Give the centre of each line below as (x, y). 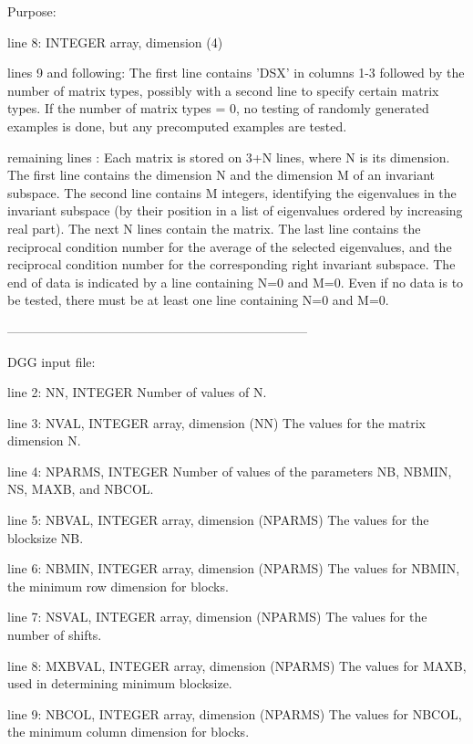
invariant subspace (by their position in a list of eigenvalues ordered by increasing (235, 210)
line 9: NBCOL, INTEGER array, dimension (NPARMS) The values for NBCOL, (235, 713)
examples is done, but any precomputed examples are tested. (177, 126)
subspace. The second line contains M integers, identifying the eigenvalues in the (232, 192)
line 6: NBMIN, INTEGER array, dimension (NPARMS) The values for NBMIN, (234, 568)
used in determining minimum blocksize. (120, 683)
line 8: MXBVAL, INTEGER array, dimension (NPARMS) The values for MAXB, (237, 665)
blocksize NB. (46, 537)
